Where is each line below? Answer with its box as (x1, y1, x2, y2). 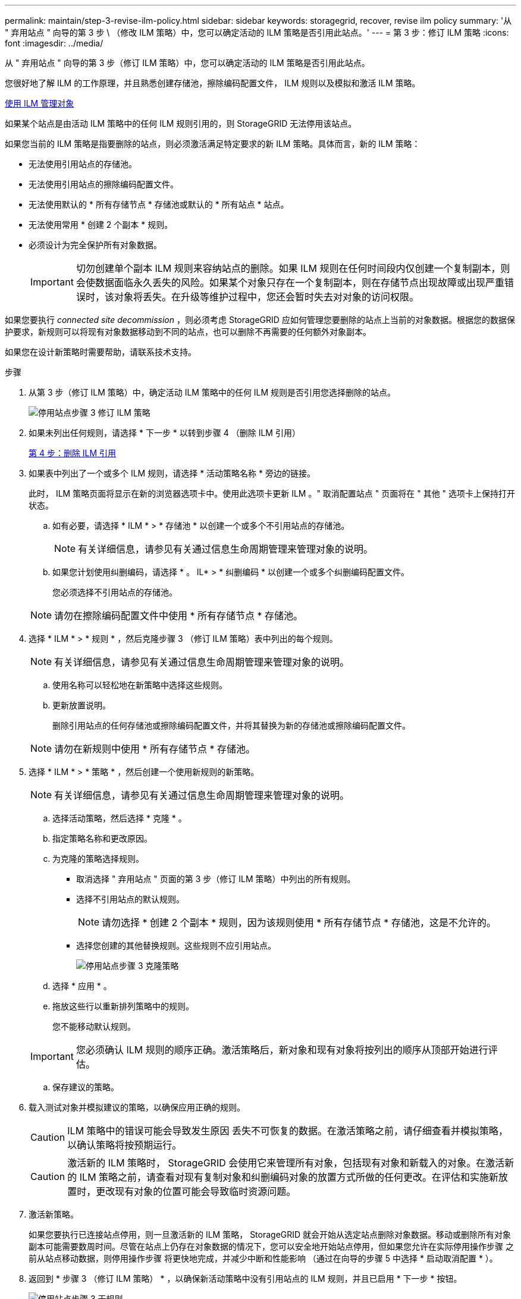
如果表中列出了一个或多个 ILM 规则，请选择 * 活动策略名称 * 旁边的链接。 (29, 468, 315, 478)
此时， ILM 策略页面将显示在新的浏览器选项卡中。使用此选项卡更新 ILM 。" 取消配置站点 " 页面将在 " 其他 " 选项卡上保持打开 (29, 488, 516, 498)
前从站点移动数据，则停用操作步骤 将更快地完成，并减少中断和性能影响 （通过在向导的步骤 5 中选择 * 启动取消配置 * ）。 (29, 1253, 498, 1263)
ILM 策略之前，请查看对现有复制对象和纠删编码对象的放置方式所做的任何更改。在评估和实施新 (79, 1171, 499, 1183)
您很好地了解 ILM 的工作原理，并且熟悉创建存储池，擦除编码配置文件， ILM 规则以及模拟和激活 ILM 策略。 (5, 78, 420, 88)
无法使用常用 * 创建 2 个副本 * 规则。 (29, 219, 173, 230)
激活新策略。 (29, 1209, 79, 1219)
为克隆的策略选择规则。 (52, 854, 144, 864)
